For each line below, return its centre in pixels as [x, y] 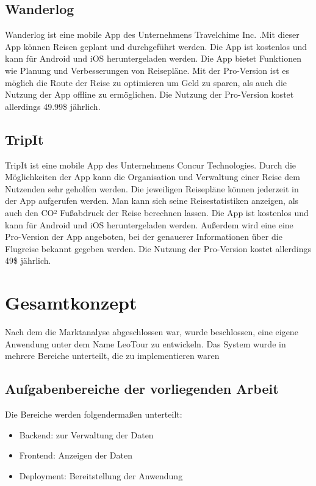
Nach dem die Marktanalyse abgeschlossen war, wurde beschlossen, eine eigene [152, 332]
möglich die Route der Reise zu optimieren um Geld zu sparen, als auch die [146, 82]
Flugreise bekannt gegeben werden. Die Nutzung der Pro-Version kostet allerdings [158, 248]
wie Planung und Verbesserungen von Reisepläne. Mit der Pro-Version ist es [147, 70]
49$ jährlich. [28, 260]
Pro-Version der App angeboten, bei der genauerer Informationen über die [144, 237]
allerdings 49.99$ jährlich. [53, 106]
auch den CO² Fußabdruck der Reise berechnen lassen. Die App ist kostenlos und [157, 212]
